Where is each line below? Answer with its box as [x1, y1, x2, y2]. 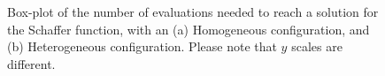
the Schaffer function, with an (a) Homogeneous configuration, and [7, 19, 370, 38]
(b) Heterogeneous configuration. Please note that [7, 37, 277, 56]
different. [7, 54, 56, 72]
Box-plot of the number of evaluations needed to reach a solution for [7, 3, 379, 20]
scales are [291, 37, 343, 56]
